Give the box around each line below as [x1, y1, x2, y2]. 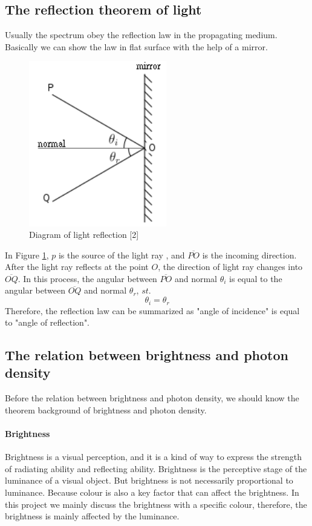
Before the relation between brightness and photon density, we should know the [5, 392, 299, 404]
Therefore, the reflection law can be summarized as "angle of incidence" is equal [5, 304, 300, 317]
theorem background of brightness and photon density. [5, 403, 207, 416]
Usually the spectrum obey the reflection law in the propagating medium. [5, 28, 278, 41]
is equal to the [229, 272, 282, 284]
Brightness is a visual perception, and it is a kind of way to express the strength [5, 450, 302, 463]
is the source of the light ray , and [58, 248, 185, 261]
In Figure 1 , [5, 248, 49, 261]
